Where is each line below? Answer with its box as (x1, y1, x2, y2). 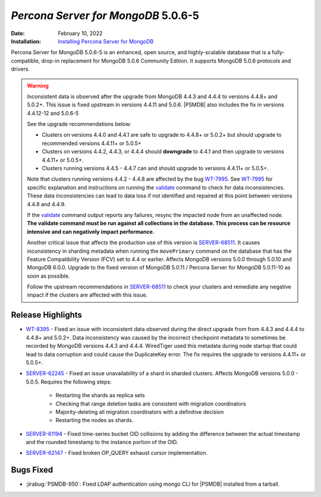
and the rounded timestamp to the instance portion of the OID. (26, 439, 178, 446)
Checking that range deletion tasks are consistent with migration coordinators (55, 400, 246, 407)
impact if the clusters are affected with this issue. (27, 291, 148, 298)
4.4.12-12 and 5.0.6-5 (27, 109, 79, 117)
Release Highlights (11, 310, 83, 320)
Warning (27, 82, 49, 89)
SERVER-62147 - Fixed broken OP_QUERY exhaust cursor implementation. (26, 449, 208, 457)
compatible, (11, 57, 40, 64)
